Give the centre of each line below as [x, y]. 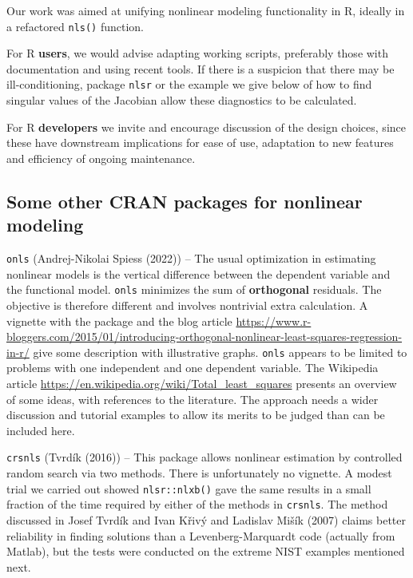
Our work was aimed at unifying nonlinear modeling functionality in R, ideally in [206, 10]
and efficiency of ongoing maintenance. [101, 158]
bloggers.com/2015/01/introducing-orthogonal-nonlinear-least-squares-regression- [205, 337]
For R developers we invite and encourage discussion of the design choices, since [206, 127]
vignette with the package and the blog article [119, 321]
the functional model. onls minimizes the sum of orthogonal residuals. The [194, 289]
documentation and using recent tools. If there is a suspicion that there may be [201, 68]
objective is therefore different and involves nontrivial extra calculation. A [187, 305]
